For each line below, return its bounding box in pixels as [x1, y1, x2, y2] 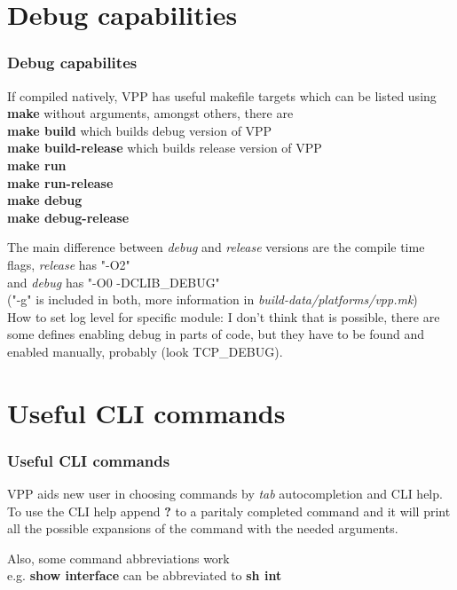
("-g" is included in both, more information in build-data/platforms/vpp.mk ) [7, 290, 418, 309]
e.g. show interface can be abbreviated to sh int [7, 566, 282, 585]
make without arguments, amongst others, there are [7, 104, 294, 122]
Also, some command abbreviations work [7, 548, 230, 567]
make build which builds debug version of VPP [7, 121, 272, 139]
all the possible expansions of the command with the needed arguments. [7, 519, 398, 538]
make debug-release [7, 208, 130, 226]
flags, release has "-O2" [7, 255, 130, 273]
